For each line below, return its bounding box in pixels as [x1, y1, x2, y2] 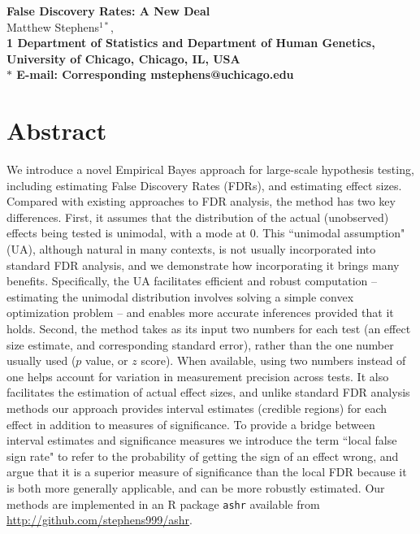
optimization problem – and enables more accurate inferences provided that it [6, 304, 394, 321]
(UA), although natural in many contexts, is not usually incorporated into [6, 241, 376, 258]
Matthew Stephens [6, 18, 100, 35]
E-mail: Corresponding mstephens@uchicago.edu [16, 66, 294, 83]
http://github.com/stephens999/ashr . [6, 511, 193, 528]
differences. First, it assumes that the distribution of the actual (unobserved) [6, 208, 389, 225]
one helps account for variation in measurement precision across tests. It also [6, 367, 389, 384]
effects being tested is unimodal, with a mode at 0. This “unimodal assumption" [6, 224, 405, 241]
